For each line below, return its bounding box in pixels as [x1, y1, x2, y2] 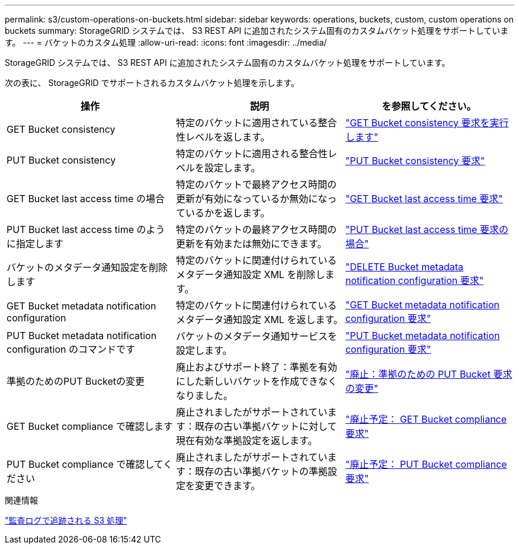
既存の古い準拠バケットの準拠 [194, 465, 328, 477]
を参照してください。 [382, 100, 476, 112]
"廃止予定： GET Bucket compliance [345, 413, 507, 425]
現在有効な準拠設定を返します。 [175, 435, 318, 446]
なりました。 [175, 390, 233, 401]
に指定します [7, 238, 64, 250]
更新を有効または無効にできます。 [175, 238, 327, 250]
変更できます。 [194, 480, 261, 491]
